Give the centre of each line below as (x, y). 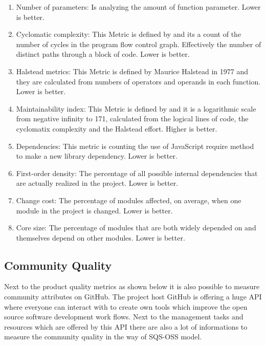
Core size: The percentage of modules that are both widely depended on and (136, 228)
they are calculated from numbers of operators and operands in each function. (138, 81)
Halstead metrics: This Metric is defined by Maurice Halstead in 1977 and (132, 71)
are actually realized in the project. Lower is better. (97, 183)
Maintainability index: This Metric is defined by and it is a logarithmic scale (136, 108)
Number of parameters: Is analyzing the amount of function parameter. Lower (138, 7)
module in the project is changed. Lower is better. (94, 210)
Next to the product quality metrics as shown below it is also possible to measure (132, 286)
